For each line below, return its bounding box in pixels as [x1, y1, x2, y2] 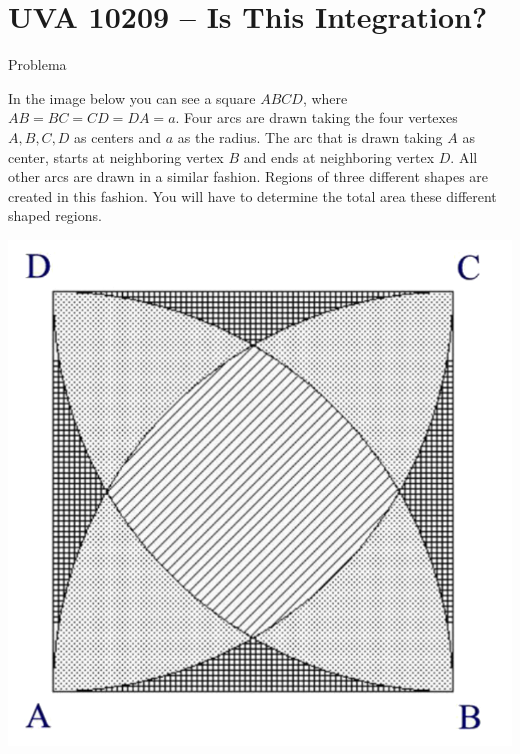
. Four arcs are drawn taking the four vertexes [175, 107, 458, 128]
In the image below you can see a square [8, 87, 256, 108]
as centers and [74, 126, 162, 147]
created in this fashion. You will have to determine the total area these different [8, 185, 497, 206]
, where [302, 87, 348, 108]
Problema [8, 54, 67, 75]
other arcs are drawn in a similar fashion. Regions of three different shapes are [8, 166, 489, 187]
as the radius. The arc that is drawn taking [177, 126, 443, 147]
